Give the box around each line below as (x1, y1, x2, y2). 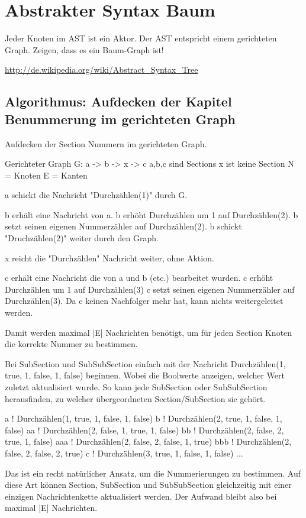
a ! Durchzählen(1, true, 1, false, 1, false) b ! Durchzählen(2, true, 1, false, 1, (5, 412, 282, 425)
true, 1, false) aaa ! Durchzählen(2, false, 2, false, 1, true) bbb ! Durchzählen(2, (5, 435, 292, 448)
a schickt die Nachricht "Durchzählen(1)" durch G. (5, 189, 188, 201)
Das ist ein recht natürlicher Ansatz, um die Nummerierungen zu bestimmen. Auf (5, 467, 301, 479)
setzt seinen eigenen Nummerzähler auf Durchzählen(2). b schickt (5, 220, 242, 232)
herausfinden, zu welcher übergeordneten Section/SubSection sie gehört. (5, 392, 266, 404)
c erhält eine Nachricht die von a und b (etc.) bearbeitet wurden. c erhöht (5, 271, 273, 284)
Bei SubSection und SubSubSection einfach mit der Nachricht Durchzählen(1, (5, 357, 286, 370)
